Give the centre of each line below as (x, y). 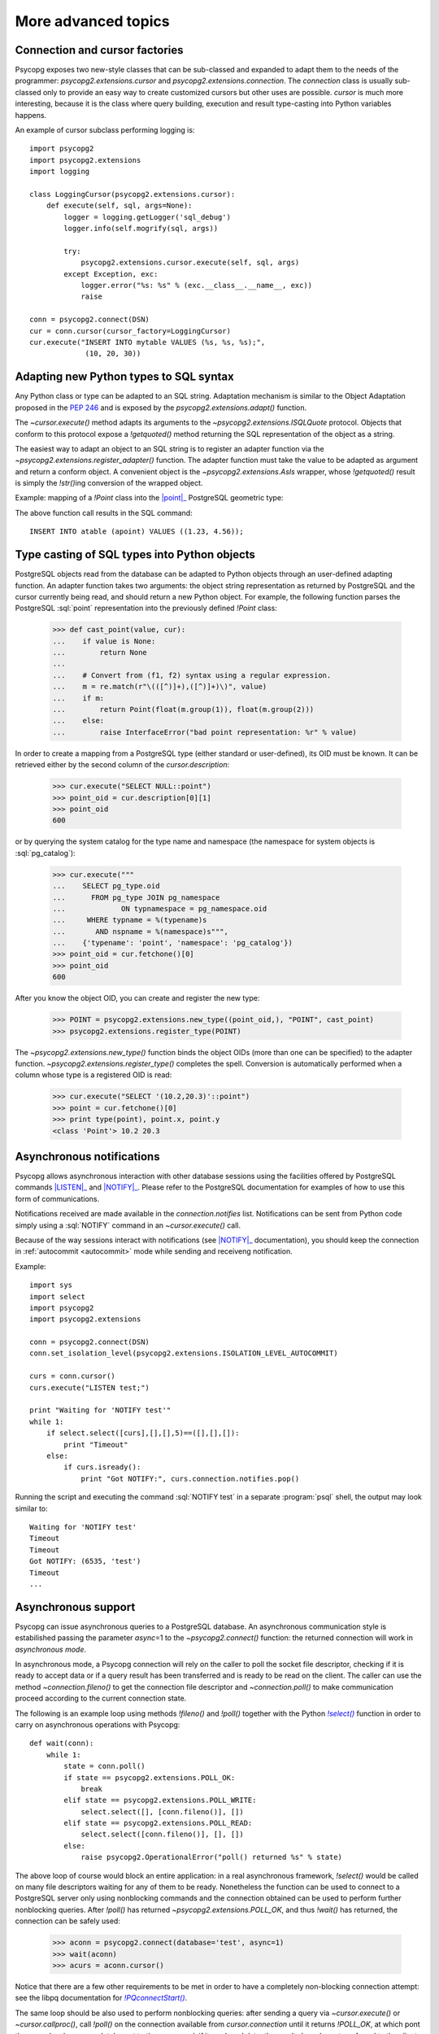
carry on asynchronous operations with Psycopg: (98, 1724)
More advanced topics (92, 21)
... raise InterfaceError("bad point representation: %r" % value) (205, 732)
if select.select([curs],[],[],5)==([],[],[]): (143, 1433)
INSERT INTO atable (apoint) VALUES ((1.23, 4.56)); (137, 532)
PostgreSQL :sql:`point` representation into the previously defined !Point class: (146, 608)
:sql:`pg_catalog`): (46, 853)
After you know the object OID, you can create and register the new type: (137, 998)
